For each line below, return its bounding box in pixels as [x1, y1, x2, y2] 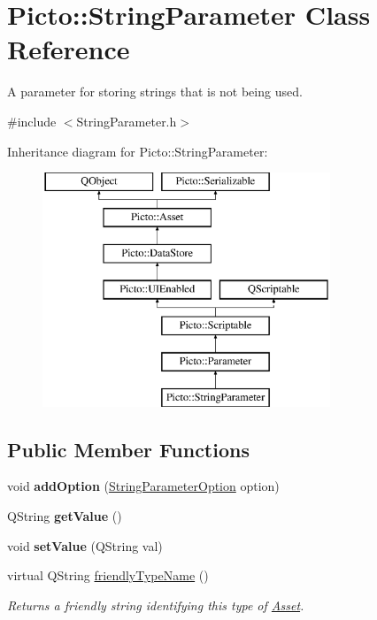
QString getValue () [7, 507, 122, 525]
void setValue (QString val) [7, 536, 163, 555]
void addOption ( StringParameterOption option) [7, 477, 280, 495]
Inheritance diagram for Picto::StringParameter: [7, 142, 268, 160]
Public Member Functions [7, 435, 250, 463]
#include [7, 111, 57, 130]
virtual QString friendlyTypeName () [7, 566, 209, 585]
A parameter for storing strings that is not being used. [7, 82, 303, 101]
